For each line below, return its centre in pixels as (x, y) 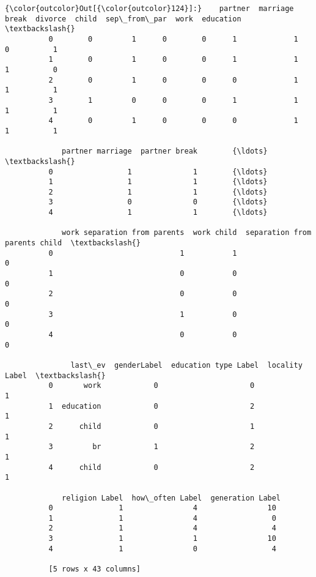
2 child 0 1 (152, 426)
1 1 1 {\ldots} (158, 182)
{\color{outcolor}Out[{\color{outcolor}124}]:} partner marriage (149, 9)
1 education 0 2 (152, 406)
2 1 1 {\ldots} (158, 192)
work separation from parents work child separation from (187, 233)
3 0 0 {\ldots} (158, 202)
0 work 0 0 (152, 386)
